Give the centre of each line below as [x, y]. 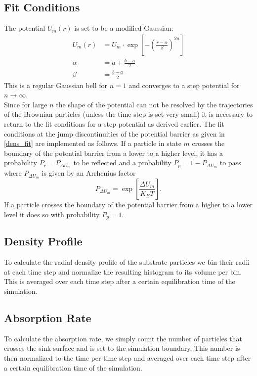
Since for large [26, 104]
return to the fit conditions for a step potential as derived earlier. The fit [114, 123]
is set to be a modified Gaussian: [124, 28]
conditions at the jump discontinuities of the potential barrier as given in [114, 133]
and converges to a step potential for [184, 85]
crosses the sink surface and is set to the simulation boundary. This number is [122, 348]
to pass [230, 163]
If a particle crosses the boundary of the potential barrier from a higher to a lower [128, 205]
